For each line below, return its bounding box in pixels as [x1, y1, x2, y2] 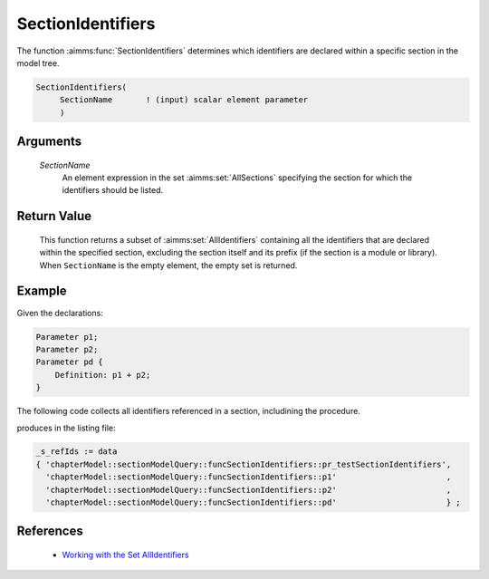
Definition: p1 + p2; [54, 370, 151, 380]
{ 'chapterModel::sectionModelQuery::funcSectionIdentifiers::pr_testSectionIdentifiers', [35, 458, 452, 469]
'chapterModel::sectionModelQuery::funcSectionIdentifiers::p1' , [45, 472, 452, 482]
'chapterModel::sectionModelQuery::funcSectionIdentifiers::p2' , [45, 485, 452, 495]
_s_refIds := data [35, 447, 118, 457]
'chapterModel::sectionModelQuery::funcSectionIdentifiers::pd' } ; [45, 497, 461, 507]
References [16, 524, 83, 539]
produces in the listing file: [16, 422, 116, 433]
